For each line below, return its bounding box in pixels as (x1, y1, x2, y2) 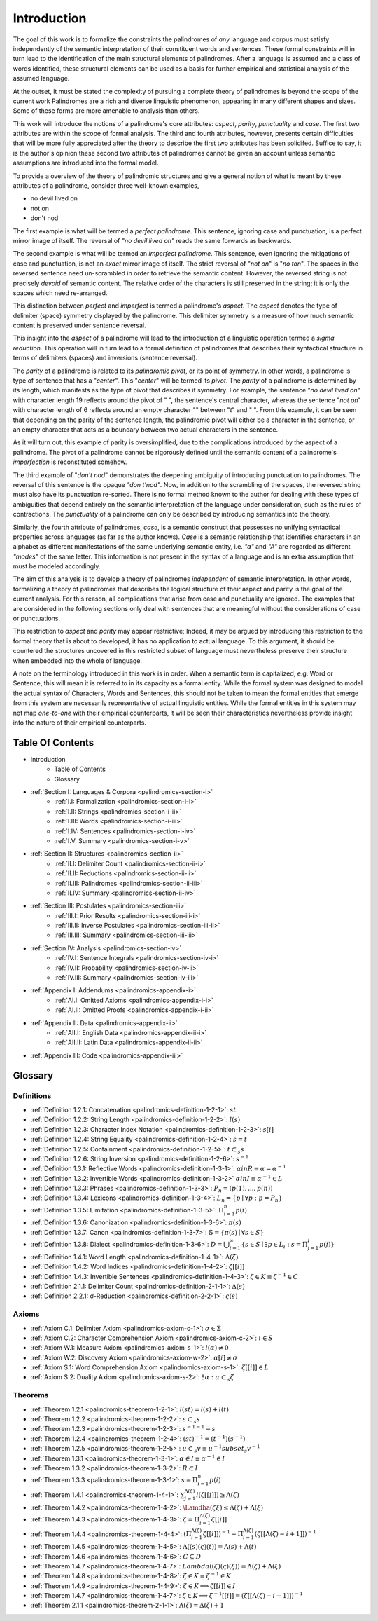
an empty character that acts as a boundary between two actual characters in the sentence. (13, 425, 279, 434)
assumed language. (13, 74, 70, 83)
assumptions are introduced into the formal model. (13, 158, 159, 167)
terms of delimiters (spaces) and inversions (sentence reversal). (13, 354, 197, 362)
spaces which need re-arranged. (13, 288, 108, 297)
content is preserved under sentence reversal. (13, 321, 146, 329)
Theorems (13, 1390, 49, 1400)
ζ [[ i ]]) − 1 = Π (203, 1528, 244, 1538)
